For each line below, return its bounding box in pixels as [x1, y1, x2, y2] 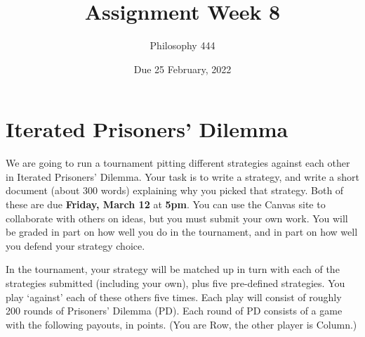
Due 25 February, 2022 [133, 61, 232, 76]
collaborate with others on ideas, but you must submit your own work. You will [6, 210, 348, 225]
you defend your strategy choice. [6, 238, 145, 253]
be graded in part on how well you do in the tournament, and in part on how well [6, 224, 358, 239]
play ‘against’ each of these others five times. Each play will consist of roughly [6, 289, 342, 304]
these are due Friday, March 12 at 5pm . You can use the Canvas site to [6, 197, 326, 212]
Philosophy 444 [150, 38, 215, 53]
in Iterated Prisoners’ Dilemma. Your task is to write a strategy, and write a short [6, 169, 359, 184]
